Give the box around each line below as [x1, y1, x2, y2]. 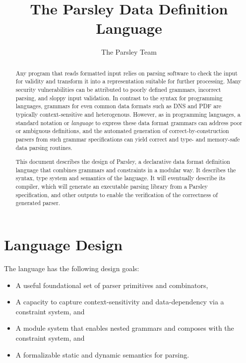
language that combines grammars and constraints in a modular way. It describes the [15, 165, 236, 174]
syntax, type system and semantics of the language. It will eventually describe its [15, 174, 226, 182]
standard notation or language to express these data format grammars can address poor [15, 118, 243, 127]
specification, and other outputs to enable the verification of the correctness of [15, 190, 218, 199]
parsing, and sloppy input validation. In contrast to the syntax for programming [15, 93, 223, 102]
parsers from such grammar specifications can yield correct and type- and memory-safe [15, 135, 240, 143]
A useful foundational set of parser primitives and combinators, [15, 280, 208, 290]
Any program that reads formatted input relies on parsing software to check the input [15, 69, 238, 77]
